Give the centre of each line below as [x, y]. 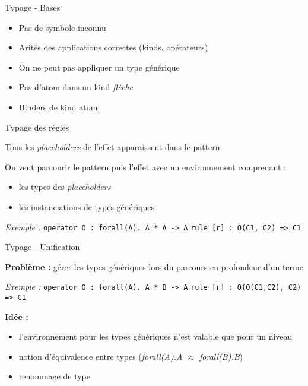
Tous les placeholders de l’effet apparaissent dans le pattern [112, 147]
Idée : [17, 316]
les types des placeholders [65, 187]
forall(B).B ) [221, 356]
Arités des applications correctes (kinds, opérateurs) [113, 47]
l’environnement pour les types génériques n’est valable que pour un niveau [155, 336]
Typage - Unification [42, 247]
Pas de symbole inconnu [62, 27]
